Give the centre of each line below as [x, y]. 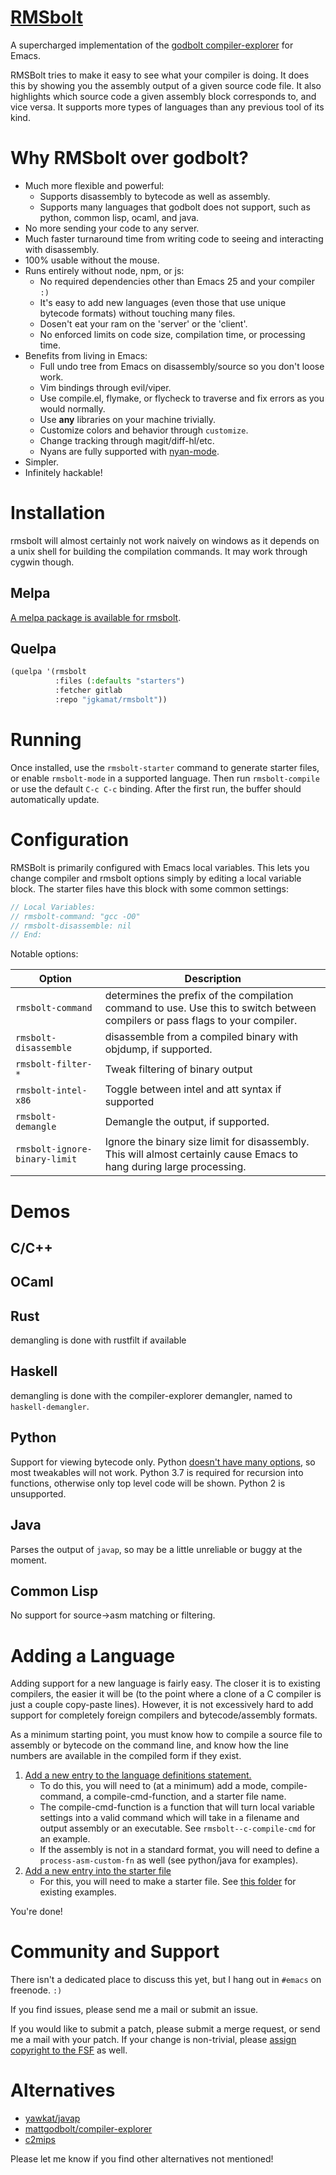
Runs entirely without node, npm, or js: [104, 270]
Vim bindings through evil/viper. [105, 387]
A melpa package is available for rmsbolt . [96, 617]
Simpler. [41, 462]
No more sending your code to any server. [112, 228]
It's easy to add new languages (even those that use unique [163, 302]
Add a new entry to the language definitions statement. [138, 1775]
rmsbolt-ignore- [54, 1149]
